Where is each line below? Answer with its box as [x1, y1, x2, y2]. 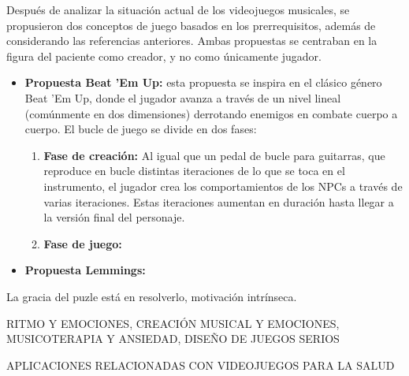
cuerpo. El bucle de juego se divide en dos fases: [24, 121, 257, 137]
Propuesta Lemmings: [24, 262, 146, 278]
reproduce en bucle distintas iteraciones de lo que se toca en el [43, 162, 345, 179]
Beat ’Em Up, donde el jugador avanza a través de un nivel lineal [24, 89, 341, 106]
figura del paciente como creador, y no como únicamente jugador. [6, 47, 322, 64]
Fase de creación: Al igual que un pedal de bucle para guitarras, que [43, 147, 385, 163]
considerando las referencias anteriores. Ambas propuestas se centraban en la [6, 32, 377, 49]
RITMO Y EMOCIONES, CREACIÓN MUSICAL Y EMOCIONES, [6, 315, 340, 331]
